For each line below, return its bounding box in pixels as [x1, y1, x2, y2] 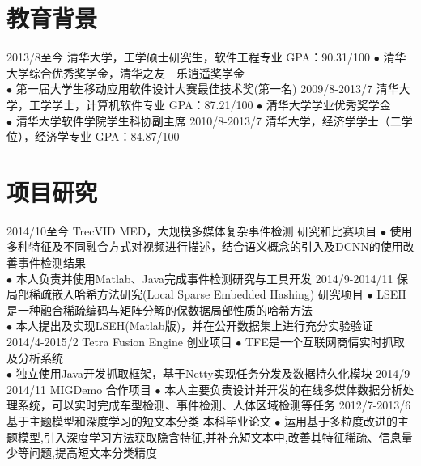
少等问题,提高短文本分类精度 [6, 444, 157, 461]
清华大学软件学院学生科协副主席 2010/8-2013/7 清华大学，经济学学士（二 [15, 112, 402, 129]
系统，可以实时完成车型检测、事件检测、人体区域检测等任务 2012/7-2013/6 [17, 396, 411, 413]
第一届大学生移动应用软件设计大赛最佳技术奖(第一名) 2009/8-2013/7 [15, 80, 372, 97]
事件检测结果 [17, 254, 86, 270]
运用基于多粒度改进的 [284, 412, 398, 429]
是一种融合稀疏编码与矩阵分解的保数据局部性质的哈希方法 [6, 301, 313, 318]
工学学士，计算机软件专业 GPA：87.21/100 [28, 95, 253, 112]
